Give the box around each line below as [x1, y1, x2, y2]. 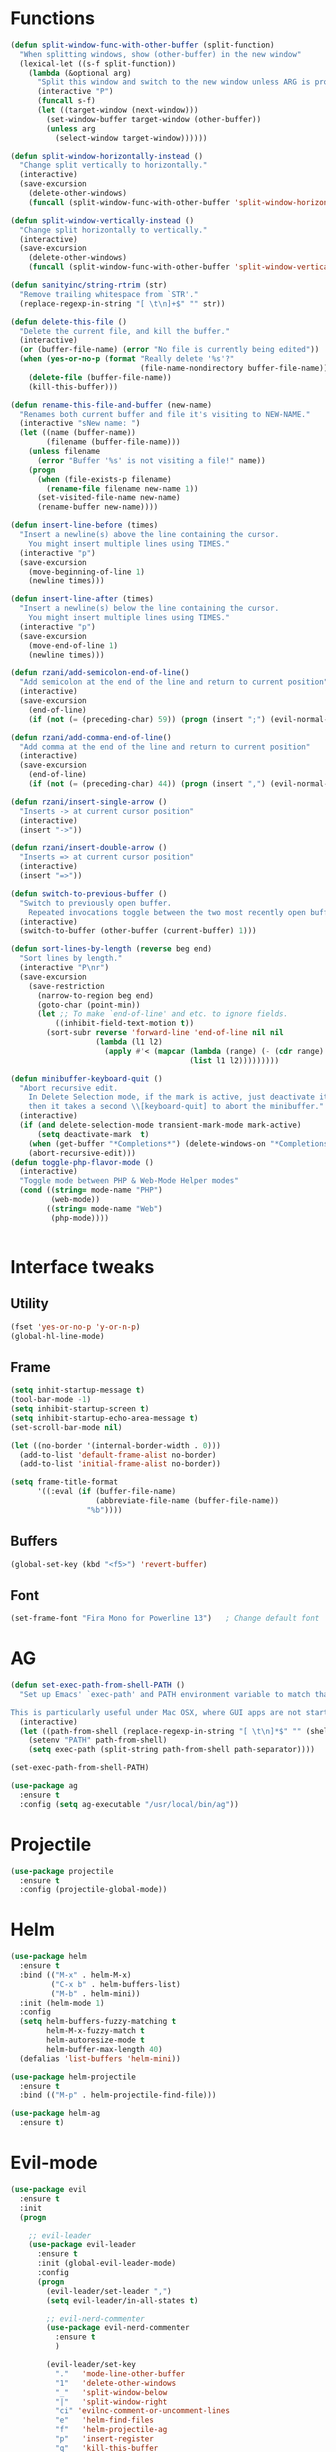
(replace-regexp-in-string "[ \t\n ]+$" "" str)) [19, 298, 226, 309]
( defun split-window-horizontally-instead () [10, 151, 203, 161]
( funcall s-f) [36, 96, 97, 106]
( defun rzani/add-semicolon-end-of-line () [10, 668, 190, 678]
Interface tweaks [10, 1255, 155, 1278]
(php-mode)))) [50, 1213, 110, 1223]
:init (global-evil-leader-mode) [36, 2258, 177, 2269]
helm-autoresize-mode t [46, 2035, 145, 2046]
